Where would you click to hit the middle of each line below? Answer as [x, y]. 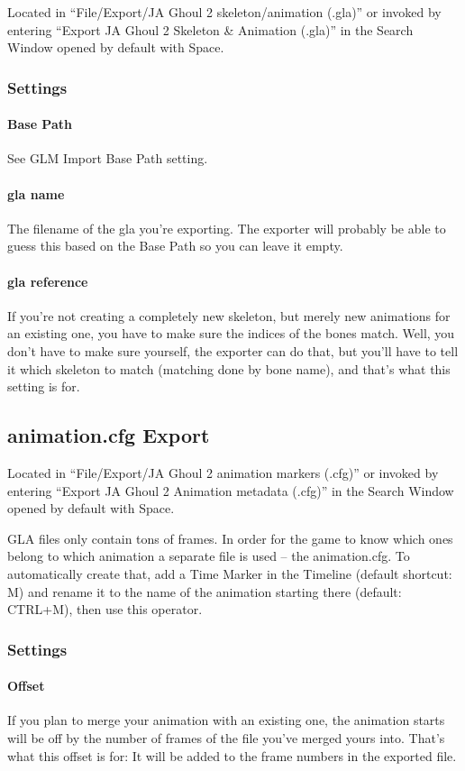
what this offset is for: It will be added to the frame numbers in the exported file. [232, 755]
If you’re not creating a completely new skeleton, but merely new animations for [229, 315]
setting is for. [44, 386]
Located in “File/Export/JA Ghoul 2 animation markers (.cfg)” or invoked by [223, 472]
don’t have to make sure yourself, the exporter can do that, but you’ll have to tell [233, 350]
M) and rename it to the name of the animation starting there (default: [205, 591]
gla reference [48, 281]
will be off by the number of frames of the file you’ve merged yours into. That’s [226, 737]
